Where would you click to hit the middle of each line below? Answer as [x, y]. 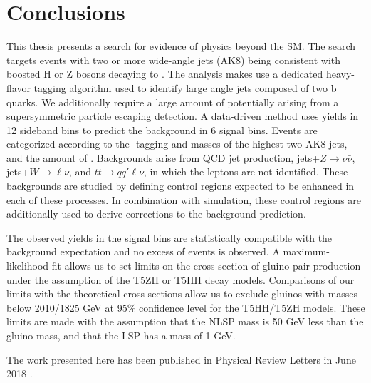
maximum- [306, 251]
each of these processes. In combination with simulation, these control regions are [184, 199]
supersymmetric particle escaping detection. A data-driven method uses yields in [183, 116]
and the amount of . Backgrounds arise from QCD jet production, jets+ [163, 157]
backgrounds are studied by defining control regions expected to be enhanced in [181, 186]
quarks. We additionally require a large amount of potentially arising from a [173, 102]
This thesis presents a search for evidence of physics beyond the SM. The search [181, 46]
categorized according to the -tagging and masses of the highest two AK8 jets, [177, 144]
